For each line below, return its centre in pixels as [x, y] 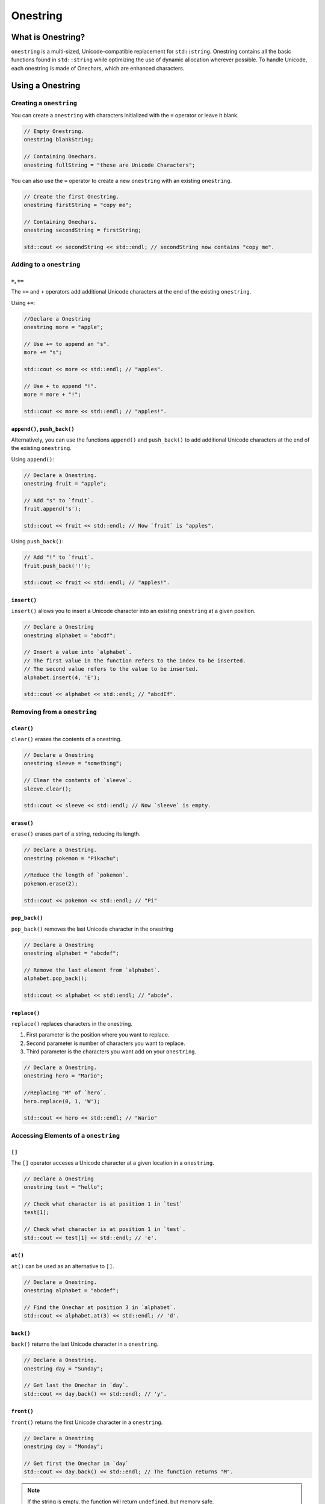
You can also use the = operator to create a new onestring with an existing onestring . [121, 180]
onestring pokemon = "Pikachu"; [72, 858]
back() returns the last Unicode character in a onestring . [85, 1344]
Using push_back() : [37, 541]
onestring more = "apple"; [63, 327]
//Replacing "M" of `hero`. [65, 1093]
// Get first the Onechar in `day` [76, 1463]
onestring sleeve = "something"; [73, 763]
